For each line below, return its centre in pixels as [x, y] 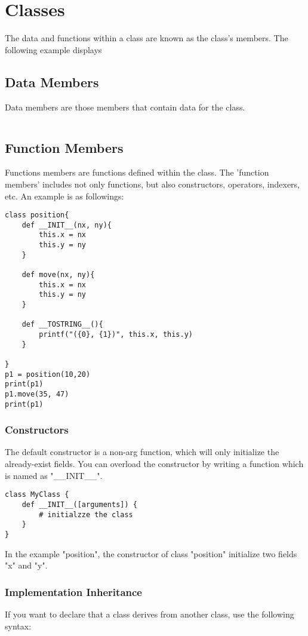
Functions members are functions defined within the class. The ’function [137, 172]
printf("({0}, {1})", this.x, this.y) [116, 334]
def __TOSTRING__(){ [62, 325]
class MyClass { [37, 495]
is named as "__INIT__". [54, 475]
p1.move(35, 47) [37, 394]
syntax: [18, 626]
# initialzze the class [86, 514]
